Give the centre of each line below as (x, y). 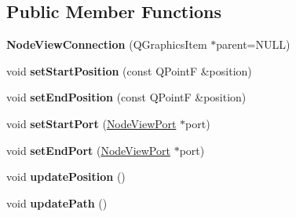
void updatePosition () (66, 177)
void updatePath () (57, 202)
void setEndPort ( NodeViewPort (88, 150)
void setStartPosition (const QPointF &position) (129, 70)
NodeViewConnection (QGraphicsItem (107, 44)
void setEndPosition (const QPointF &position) (126, 97)
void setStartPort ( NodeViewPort (91, 123)
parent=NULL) (253, 44)
